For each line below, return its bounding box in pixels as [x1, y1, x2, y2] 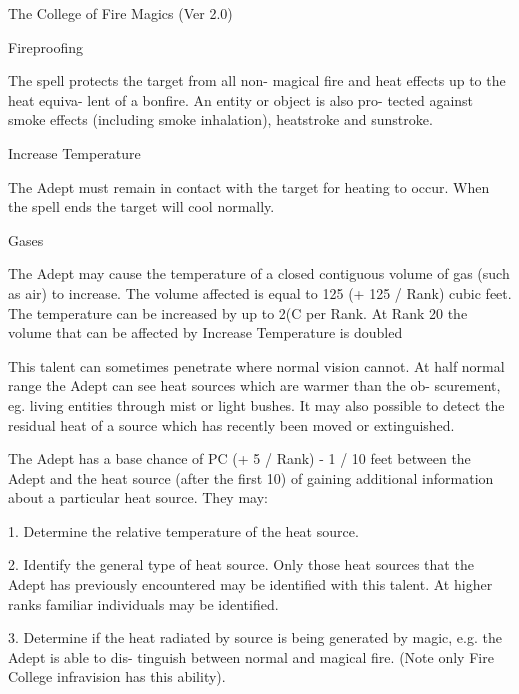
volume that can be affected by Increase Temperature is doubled [8, 322, 403, 343]
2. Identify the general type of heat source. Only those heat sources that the [8, 554, 474, 575]
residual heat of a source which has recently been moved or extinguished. [8, 414, 455, 435]
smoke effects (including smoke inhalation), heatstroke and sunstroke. [8, 109, 433, 130]
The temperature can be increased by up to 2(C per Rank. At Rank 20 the [8, 302, 468, 323]
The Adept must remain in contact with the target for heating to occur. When [8, 176, 490, 197]
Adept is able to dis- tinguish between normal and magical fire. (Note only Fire [8, 646, 494, 667]
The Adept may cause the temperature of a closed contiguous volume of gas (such [8, 263, 510, 284]
